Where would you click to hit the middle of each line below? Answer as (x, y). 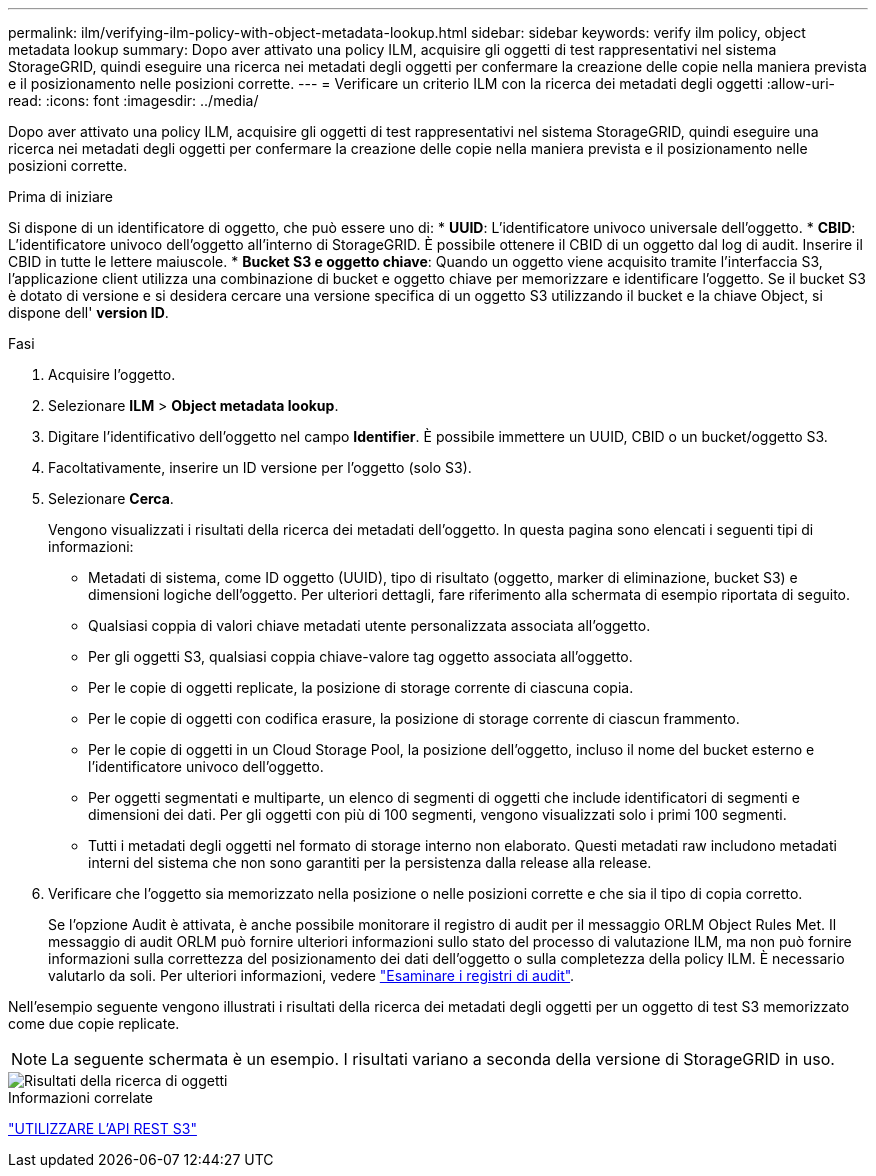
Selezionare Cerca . (111, 498)
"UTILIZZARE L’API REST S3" (102, 1128)
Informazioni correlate (80, 1097)
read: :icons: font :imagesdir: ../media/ (133, 100)
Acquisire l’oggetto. (112, 374)
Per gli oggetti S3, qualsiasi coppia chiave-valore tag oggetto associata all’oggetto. (360, 656)
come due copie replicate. (94, 1023)
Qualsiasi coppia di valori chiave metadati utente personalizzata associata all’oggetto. (369, 625)
